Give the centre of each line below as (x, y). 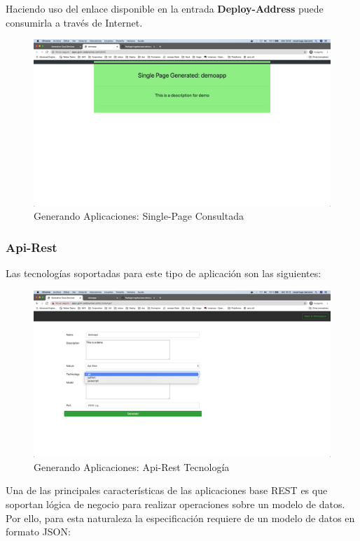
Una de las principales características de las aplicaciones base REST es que (167, 490)
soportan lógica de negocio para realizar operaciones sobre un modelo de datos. (175, 504)
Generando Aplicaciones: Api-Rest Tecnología (132, 466)
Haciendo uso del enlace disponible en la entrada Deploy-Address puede (165, 8)
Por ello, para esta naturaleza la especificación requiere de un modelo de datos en (180, 518)
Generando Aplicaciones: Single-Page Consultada (139, 216)
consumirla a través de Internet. (74, 22)
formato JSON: (38, 532)
